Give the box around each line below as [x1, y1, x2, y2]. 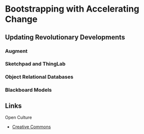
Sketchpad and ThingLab [5, 61, 66, 67]
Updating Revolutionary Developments [5, 33, 126, 41]
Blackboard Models [5, 86, 52, 93]
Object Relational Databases [5, 74, 74, 81]
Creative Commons [12, 124, 51, 130]
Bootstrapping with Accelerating [5, 3, 140, 15]
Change [5, 14, 38, 25]
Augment [5, 48, 28, 54]
